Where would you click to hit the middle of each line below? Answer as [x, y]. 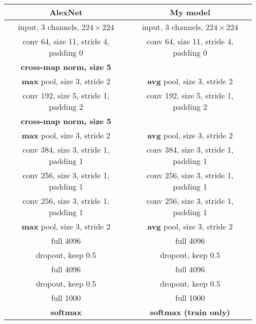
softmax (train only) [190, 312]
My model [190, 12]
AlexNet [66, 12]
